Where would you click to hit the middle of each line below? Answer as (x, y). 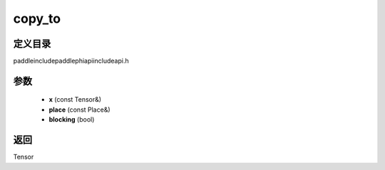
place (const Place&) (79, 110)
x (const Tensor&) (75, 100)
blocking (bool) (72, 119)
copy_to (37, 18)
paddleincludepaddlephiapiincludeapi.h (71, 61)
